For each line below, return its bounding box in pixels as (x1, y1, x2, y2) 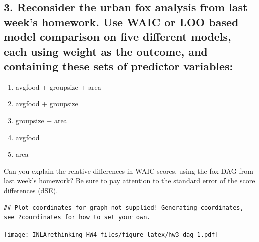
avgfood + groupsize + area (15, 81, 101, 92)
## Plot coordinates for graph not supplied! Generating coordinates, (4, 204, 244, 211)
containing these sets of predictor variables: (4, 58, 233, 73)
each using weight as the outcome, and (4, 43, 208, 59)
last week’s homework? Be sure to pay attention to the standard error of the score (4, 175, 255, 186)
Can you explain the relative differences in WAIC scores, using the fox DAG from (4, 165, 253, 176)
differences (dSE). (4, 185, 58, 195)
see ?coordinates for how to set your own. (4, 214, 151, 221)
